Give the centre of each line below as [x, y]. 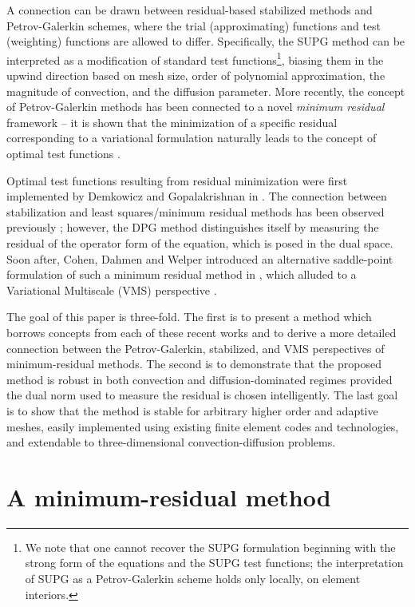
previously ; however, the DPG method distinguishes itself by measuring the [193, 227]
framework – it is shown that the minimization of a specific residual [172, 122]
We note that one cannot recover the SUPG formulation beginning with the [210, 547]
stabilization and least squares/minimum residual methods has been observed [196, 211]
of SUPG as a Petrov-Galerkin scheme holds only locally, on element [193, 578]
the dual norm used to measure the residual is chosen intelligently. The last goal [202, 395]
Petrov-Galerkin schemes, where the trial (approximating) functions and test [194, 25]
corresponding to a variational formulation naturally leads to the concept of [192, 138]
